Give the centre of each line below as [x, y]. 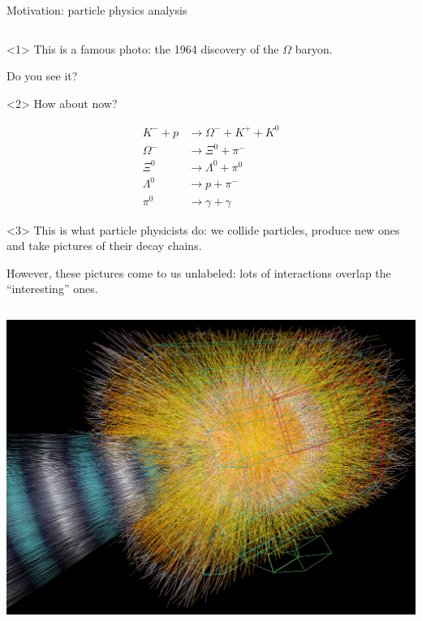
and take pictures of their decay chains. [104, 246]
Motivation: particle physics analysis [97, 10]
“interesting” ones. [52, 289]
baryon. [314, 48]
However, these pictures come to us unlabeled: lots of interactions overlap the [199, 272]
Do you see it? [42, 76]
